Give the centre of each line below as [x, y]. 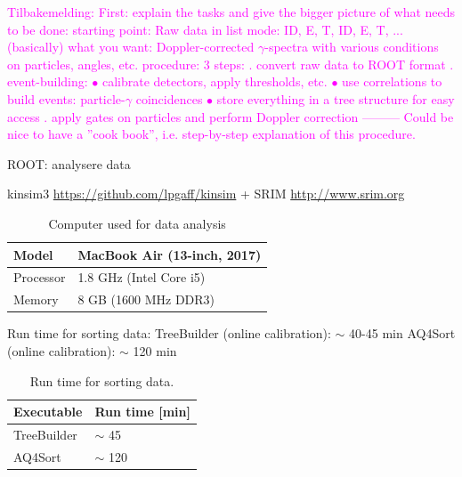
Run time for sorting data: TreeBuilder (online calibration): [169, 333]
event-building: [48, 81]
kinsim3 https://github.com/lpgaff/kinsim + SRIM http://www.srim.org [206, 194]
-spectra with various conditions [352, 47]
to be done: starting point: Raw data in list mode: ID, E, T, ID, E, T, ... [205, 29]
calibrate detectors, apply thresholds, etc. [215, 81]
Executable [48, 412]
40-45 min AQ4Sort [402, 333]
